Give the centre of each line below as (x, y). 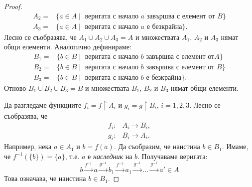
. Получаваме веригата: (173, 156)
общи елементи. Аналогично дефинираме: (68, 47)
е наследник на (110, 156)
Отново (15, 88)
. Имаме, (235, 146)
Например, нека (28, 146)
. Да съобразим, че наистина (157, 146)
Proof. (13, 6)
